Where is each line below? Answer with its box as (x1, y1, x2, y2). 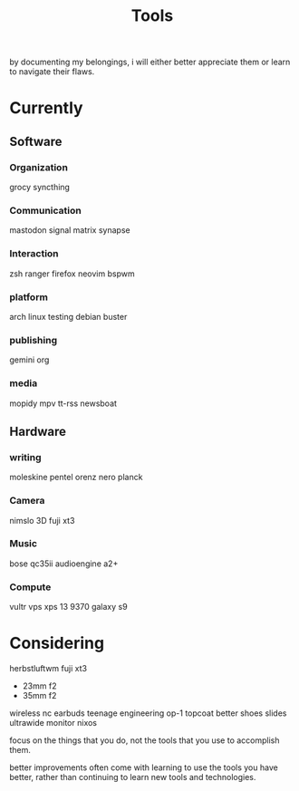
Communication (9, 204, 82, 217)
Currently (9, 98, 83, 119)
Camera (9, 495, 45, 507)
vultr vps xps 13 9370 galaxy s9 (9, 602, 129, 613)
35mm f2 (22, 690, 57, 701)
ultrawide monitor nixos (9, 718, 98, 728)
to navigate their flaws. (9, 66, 95, 77)
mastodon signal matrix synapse (9, 225, 130, 236)
